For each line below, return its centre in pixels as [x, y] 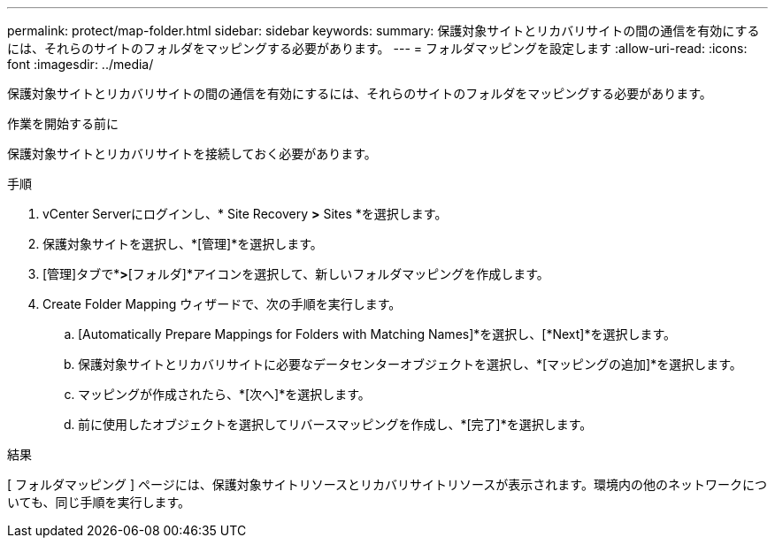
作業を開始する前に [63, 123]
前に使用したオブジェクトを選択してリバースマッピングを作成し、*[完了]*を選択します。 [335, 424]
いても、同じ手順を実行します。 [99, 502]
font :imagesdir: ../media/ [81, 64]
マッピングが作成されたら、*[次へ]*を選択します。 [224, 394]
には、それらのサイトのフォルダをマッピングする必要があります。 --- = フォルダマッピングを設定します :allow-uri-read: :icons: [377, 48]
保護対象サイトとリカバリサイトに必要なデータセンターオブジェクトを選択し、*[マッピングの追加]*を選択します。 [410, 364]
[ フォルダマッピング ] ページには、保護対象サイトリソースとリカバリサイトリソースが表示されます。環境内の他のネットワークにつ [387, 484]
